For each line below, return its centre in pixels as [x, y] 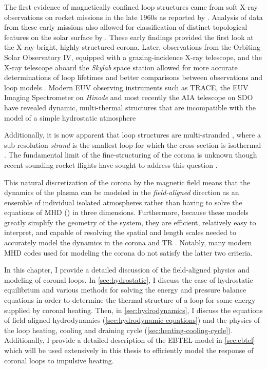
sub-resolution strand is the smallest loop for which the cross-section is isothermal [133, 144]
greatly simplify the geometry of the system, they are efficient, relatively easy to [130, 222]
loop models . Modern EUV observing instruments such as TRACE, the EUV [126, 87]
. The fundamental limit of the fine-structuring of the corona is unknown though [131, 155]
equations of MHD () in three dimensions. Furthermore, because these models [126, 212]
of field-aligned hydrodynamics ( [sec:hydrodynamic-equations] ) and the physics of [132, 320]
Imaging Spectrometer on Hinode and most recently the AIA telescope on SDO [129, 97]
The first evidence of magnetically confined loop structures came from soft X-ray [131, 7]
